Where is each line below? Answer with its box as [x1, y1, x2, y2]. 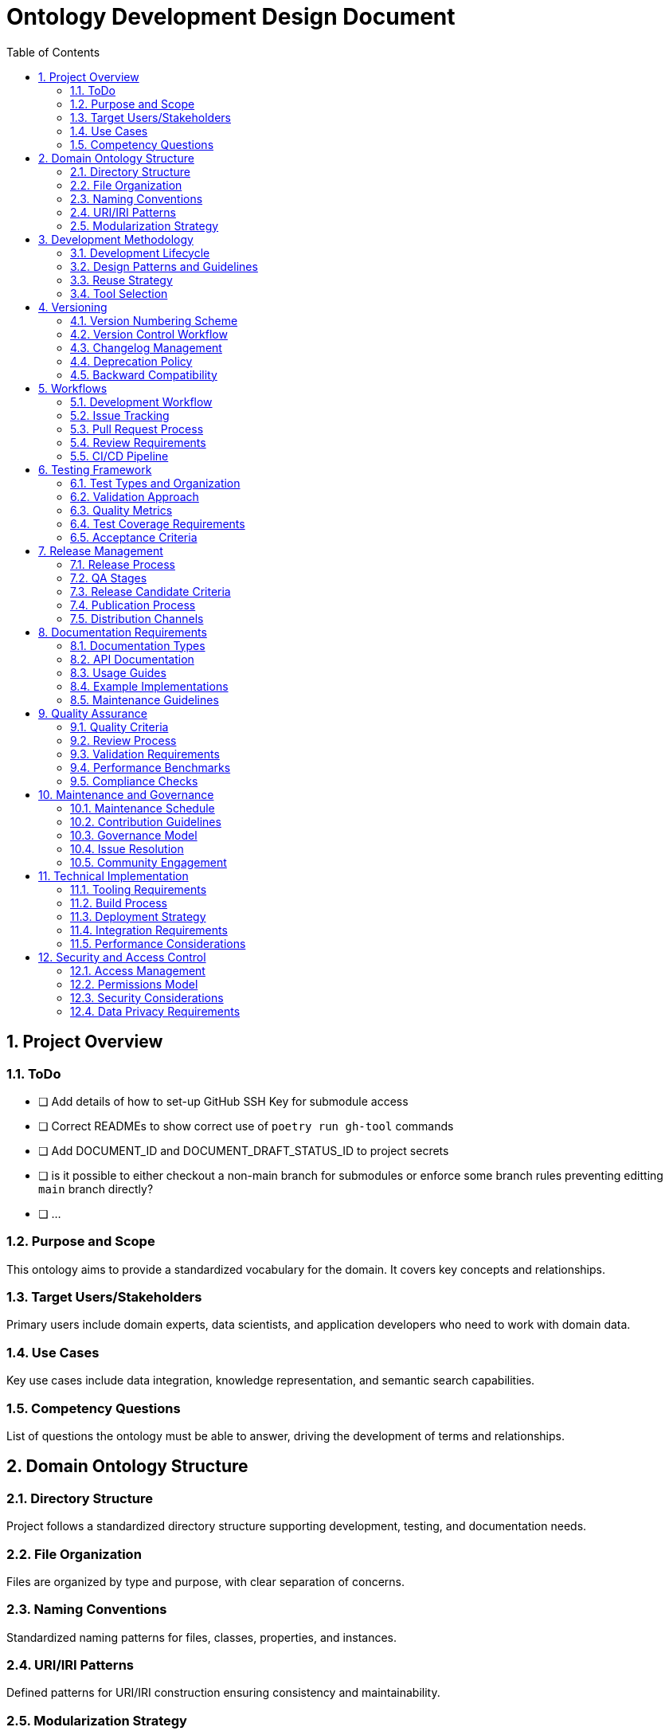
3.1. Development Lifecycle [70, 245, 210, 260]
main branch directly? [38, 1181, 154, 1196]
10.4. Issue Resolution [70, 841, 184, 856]
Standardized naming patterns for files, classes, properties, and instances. [6, 1630, 397, 1644]
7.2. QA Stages [70, 570, 147, 585]
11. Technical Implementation [38, 868, 189, 883]
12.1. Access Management [70, 963, 205, 977]
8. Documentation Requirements [38, 625, 207, 639]
